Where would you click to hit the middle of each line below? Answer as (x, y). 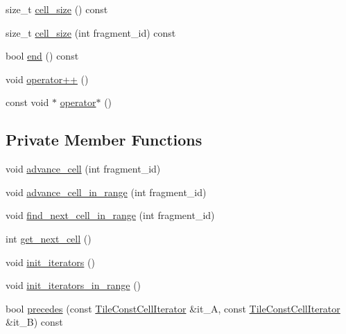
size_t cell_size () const (57, 9)
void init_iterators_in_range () (73, 285)
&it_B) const (34, 322)
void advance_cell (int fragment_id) (83, 169)
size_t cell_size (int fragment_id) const (91, 32)
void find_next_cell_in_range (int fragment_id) (110, 215)
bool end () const (42, 56)
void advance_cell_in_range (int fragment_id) (106, 192)
